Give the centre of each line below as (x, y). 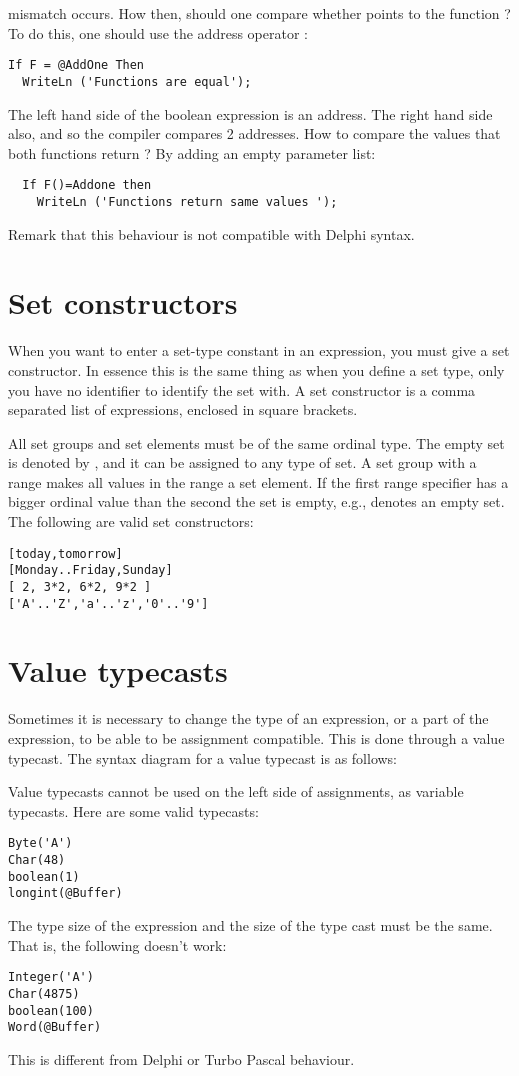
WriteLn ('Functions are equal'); (137, 81)
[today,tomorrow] (65, 553)
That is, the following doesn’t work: (117, 944)
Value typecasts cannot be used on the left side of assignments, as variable (236, 791)
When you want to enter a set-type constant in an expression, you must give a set (259, 350)
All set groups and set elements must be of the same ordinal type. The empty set (256, 442)
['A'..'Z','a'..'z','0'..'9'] (108, 603)
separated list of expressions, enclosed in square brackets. (183, 409)
